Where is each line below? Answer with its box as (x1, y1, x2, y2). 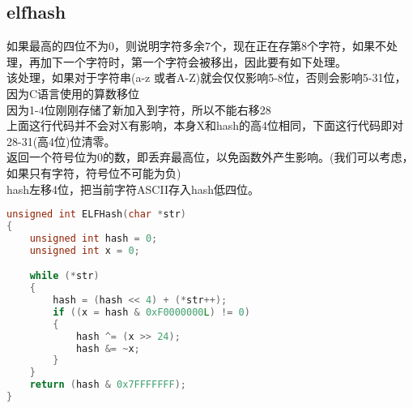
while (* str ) (29, 270, 100, 282)
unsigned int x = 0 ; (29, 244, 140, 256)
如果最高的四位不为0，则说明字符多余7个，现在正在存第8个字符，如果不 (6, 37, 386, 54)
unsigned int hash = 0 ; (29, 232, 158, 244)
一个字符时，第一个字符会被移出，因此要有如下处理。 (62, 53, 347, 70)
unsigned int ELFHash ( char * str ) (6, 208, 187, 221)
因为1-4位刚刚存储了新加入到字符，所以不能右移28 (6, 101, 271, 118)
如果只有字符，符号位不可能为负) (6, 164, 181, 181)
